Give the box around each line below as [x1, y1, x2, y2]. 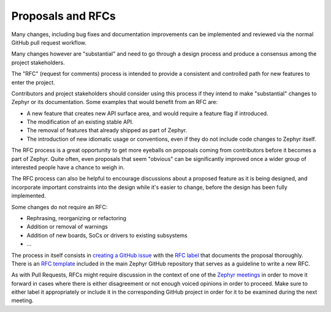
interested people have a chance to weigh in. [11, 164, 125, 171]
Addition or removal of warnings [26, 223, 108, 231]
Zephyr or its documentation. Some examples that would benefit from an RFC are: [11, 98, 218, 106]
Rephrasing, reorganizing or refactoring [26, 214, 127, 221]
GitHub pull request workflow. [11, 39, 87, 46]
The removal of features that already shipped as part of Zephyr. [26, 127, 188, 134]
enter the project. [11, 78, 55, 86]
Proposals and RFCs [11, 9, 116, 23]
